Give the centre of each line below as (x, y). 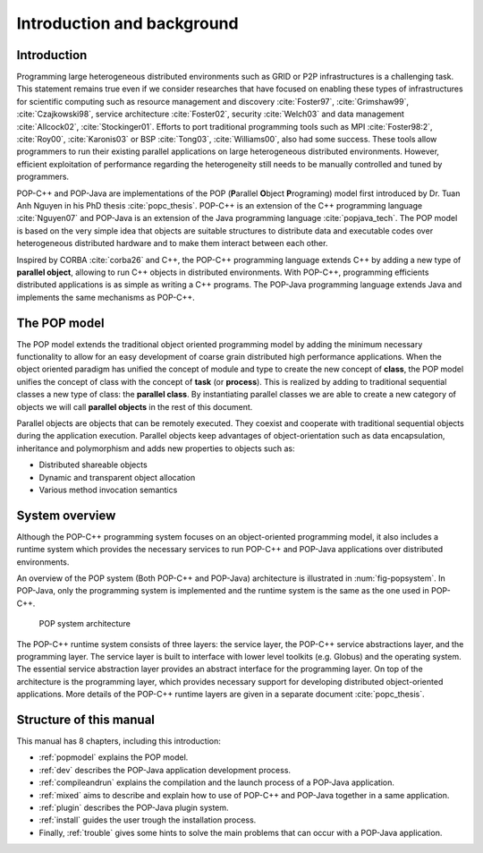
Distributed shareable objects (93, 465)
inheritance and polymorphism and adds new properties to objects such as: (156, 448)
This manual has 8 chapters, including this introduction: (119, 741)
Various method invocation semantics (108, 490)
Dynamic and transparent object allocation (117, 477)
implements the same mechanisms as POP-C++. (106, 297)
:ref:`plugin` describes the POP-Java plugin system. (134, 807)
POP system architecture (85, 624)
